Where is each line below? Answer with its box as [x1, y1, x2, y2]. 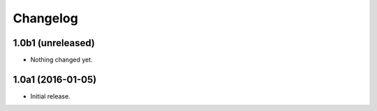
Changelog [13, 10, 78, 26]
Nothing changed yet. [30, 56, 94, 64]
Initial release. [30, 91, 71, 101]
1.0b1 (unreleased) [13, 37, 96, 49]
